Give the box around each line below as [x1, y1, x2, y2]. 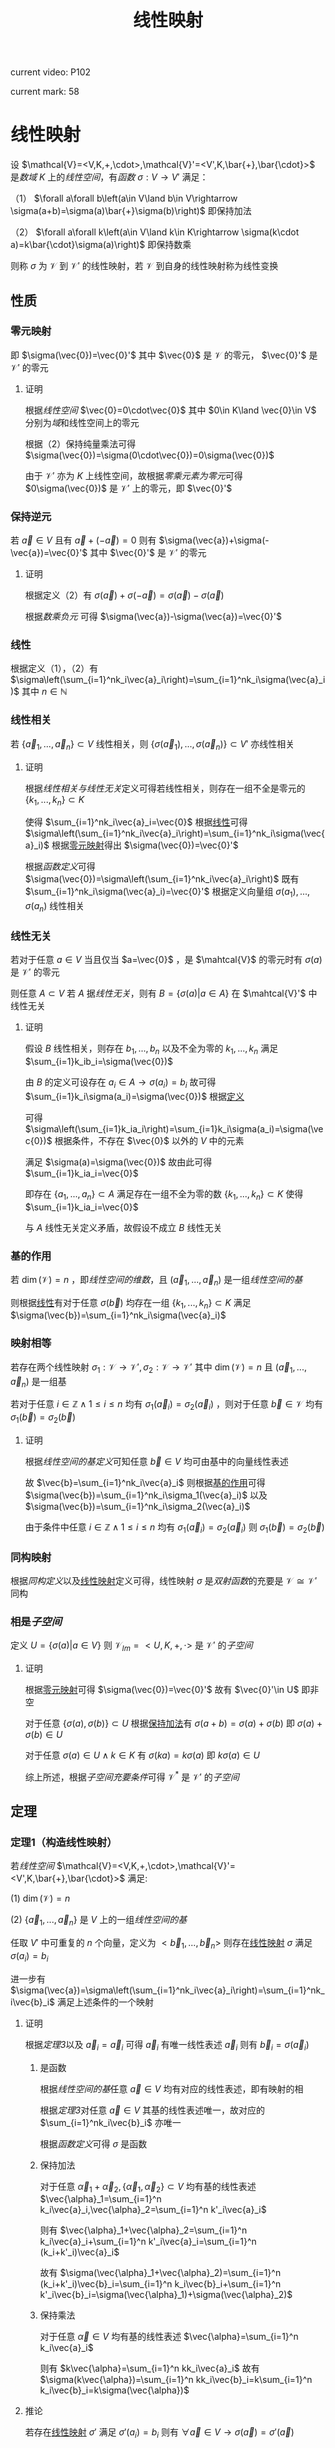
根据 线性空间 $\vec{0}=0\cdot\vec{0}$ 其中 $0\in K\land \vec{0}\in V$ [24, 404, 317, 416]
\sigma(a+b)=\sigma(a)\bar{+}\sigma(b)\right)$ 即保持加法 [10, 205, 252, 217]
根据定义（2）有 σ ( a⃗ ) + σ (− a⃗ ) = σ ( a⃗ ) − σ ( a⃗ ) [24, 589, 225, 601]
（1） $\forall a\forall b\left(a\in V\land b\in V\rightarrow [10, 192, 238, 205]
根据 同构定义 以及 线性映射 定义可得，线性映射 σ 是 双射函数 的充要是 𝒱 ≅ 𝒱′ [10, 1575, 318, 1587]
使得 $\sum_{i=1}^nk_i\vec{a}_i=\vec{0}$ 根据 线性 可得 [24, 816, 248, 828]
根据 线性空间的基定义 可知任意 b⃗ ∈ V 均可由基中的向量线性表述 [24, 1455, 289, 1467]
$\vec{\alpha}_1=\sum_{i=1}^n [39, 2193, 162, 2205]
